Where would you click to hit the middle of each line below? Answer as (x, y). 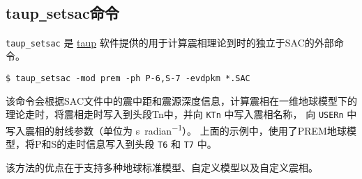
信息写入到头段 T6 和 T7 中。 (151, 144)
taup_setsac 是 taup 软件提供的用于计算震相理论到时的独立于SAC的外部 (170, 42)
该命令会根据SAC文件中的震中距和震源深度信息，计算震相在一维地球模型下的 (181, 100)
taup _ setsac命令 (62, 13)
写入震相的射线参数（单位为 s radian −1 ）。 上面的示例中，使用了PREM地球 (176, 129)
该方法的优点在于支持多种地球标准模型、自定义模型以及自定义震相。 (162, 167)
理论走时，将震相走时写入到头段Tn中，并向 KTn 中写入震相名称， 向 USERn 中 (181, 114)
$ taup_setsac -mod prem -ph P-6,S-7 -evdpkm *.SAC (128, 79)
